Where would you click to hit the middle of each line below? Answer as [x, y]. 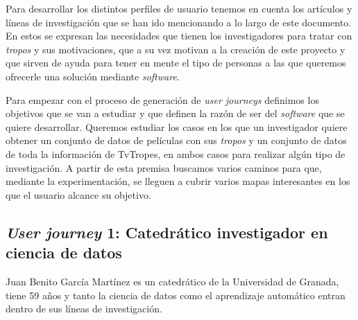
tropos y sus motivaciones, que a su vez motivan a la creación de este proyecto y [176, 49]
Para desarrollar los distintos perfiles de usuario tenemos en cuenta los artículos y [179, 8]
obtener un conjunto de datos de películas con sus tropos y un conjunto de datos [176, 140]
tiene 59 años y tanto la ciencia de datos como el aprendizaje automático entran [176, 295]
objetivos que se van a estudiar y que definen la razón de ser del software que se [175, 113]
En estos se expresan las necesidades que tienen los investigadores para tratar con [179, 36]
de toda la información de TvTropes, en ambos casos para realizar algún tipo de [176, 153]
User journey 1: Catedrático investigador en [167, 232]
